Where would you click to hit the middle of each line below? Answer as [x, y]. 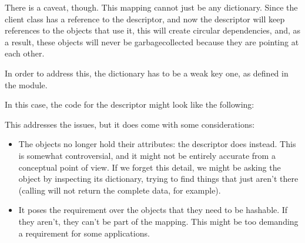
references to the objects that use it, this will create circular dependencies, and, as [153, 30]
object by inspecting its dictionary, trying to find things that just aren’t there [158, 179]
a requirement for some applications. [84, 233]
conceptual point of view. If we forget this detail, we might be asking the [150, 167]
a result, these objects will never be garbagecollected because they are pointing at [152, 41]
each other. [25, 53]
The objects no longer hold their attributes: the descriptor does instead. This [157, 144]
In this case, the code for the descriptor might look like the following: [130, 104]
